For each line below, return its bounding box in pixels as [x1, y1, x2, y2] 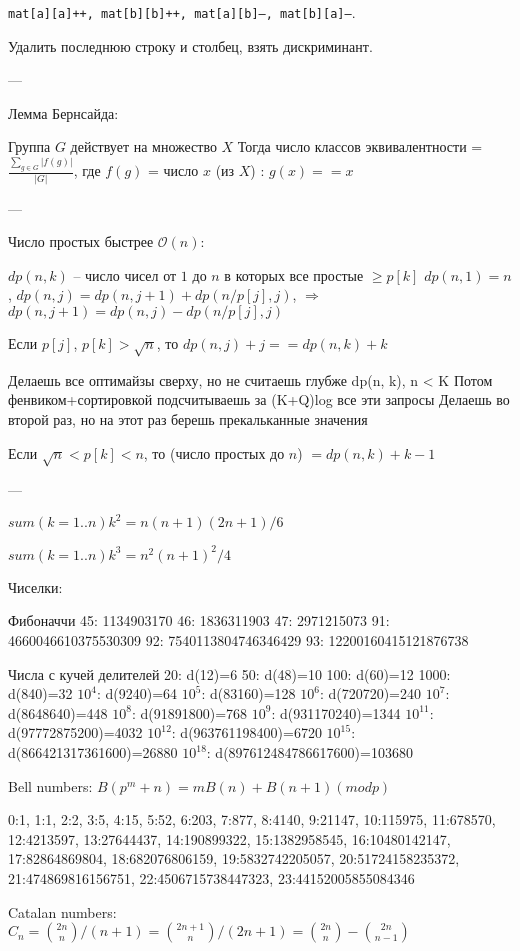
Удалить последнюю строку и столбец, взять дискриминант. [8, 35, 373, 56]
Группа [8, 136, 51, 157]
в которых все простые [224, 264, 364, 285]
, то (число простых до [143, 442, 285, 463]
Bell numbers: [8, 775, 93, 796]
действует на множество [70, 136, 217, 157]
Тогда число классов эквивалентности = [237, 136, 483, 157]
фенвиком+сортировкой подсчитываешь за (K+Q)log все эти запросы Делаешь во [8, 389, 510, 410]
